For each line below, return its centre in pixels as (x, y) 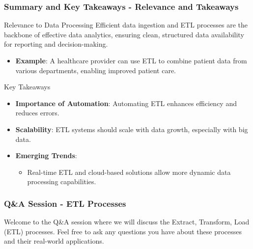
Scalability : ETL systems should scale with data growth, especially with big (132, 129)
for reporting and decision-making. (56, 44)
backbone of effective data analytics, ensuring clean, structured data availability (124, 34)
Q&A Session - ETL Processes (65, 203)
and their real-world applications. (54, 241)
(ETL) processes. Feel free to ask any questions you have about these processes (123, 231)
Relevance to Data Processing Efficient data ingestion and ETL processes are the (126, 25)
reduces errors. (37, 113)
